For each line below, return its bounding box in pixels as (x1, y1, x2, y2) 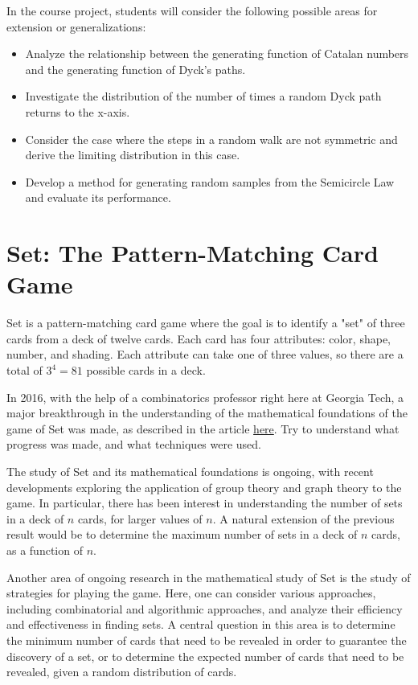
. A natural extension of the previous (212, 510, 395, 527)
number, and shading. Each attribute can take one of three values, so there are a (6, 346, 404, 363)
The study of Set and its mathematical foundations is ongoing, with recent (6, 463, 374, 479)
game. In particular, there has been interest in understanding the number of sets (6, 494, 403, 511)
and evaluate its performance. (25, 189, 171, 206)
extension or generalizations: (6, 18, 146, 35)
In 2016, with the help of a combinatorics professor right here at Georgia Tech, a (6, 388, 404, 405)
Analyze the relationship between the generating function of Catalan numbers (25, 45, 409, 62)
